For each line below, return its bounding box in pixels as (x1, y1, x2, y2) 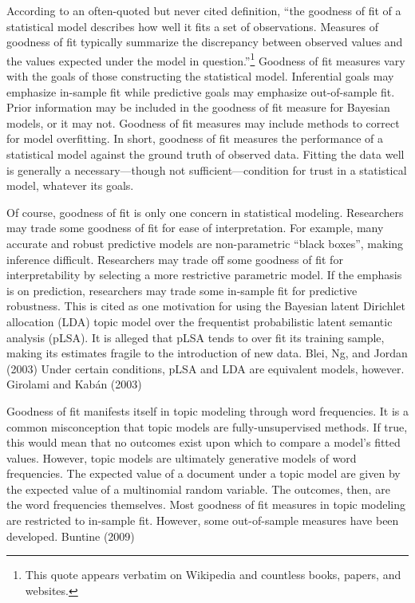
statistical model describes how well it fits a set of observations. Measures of (6, 18, 378, 34)
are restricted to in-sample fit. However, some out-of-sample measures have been (6, 512, 399, 529)
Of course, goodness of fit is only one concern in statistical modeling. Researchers (6, 203, 404, 220)
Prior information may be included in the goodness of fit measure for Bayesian (6, 99, 390, 116)
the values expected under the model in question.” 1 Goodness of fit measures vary (6, 49, 405, 69)
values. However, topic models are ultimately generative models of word (6, 449, 357, 466)
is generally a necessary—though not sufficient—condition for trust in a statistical (6, 161, 407, 178)
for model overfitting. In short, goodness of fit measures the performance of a (6, 130, 383, 147)
